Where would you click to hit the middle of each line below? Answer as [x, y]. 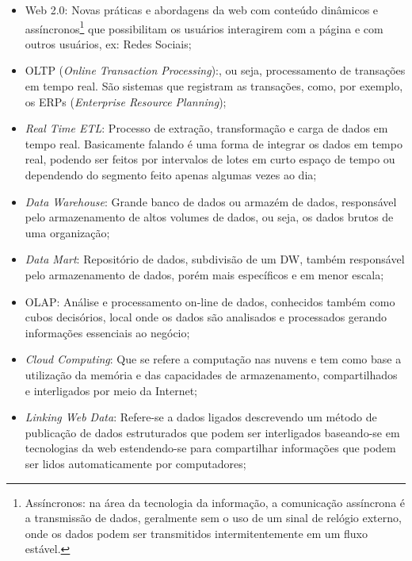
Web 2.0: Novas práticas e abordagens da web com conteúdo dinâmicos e [202, 10]
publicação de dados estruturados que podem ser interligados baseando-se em [212, 432]
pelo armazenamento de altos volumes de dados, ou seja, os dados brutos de [209, 217]
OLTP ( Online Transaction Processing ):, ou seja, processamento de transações [215, 70]
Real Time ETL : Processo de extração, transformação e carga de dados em [206, 128]
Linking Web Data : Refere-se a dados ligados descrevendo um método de [201, 417]
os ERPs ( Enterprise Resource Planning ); [126, 101]
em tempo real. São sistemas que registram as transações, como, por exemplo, [214, 86]
